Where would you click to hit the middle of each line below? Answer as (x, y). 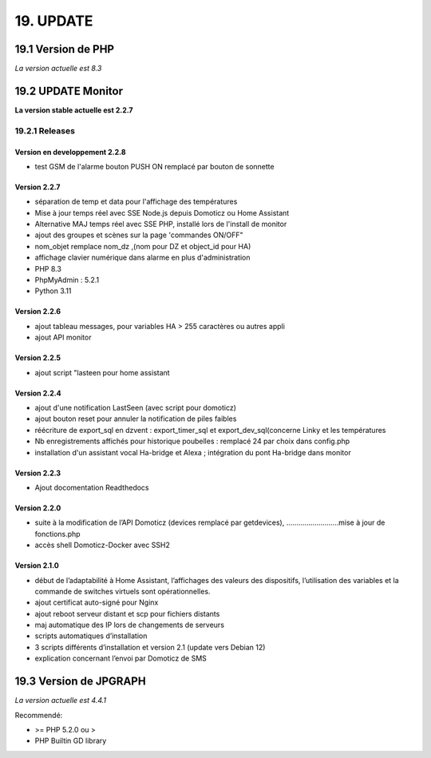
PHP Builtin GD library (71, 741)
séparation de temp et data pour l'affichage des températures (136, 202)
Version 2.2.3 (38, 473)
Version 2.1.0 (37, 566)
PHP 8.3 (48, 268)
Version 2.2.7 (38, 187)
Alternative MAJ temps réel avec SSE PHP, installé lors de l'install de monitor (161, 224)
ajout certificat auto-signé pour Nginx (97, 602)
